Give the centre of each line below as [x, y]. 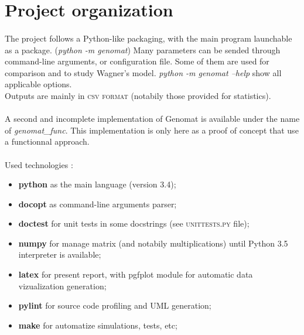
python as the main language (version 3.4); [97, 184]
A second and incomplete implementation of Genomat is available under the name [152, 119]
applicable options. [38, 84]
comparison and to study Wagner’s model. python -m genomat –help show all [143, 72]
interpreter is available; [60, 254]
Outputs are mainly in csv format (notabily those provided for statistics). [138, 95]
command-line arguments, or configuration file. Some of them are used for [137, 61]
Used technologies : [39, 164]
